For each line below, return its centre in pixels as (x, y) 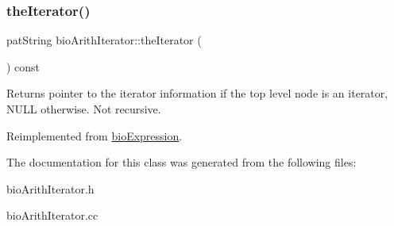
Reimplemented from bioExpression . (95, 135)
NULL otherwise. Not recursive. (84, 109)
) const (23, 66)
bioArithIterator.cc (52, 215)
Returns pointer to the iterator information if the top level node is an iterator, (197, 93)
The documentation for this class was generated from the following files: (182, 162)
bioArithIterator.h (50, 188)
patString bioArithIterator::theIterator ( (104, 40)
